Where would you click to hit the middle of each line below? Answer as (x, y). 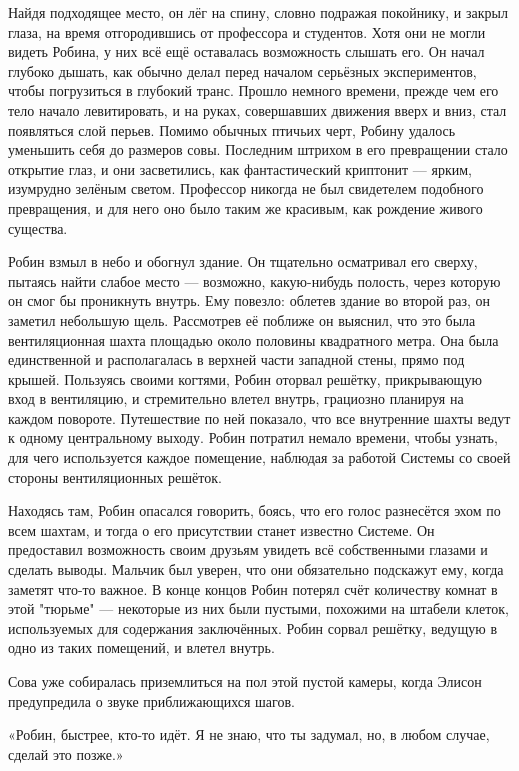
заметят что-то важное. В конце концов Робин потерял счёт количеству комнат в (253, 588)
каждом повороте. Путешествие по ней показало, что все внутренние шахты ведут (259, 417)
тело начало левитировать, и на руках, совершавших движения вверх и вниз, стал (257, 109)
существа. (38, 227)
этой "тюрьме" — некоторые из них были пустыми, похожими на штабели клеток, (258, 608)
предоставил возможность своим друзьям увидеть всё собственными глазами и (248, 549)
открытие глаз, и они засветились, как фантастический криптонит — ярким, (240, 168)
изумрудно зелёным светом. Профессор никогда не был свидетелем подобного (246, 188)
